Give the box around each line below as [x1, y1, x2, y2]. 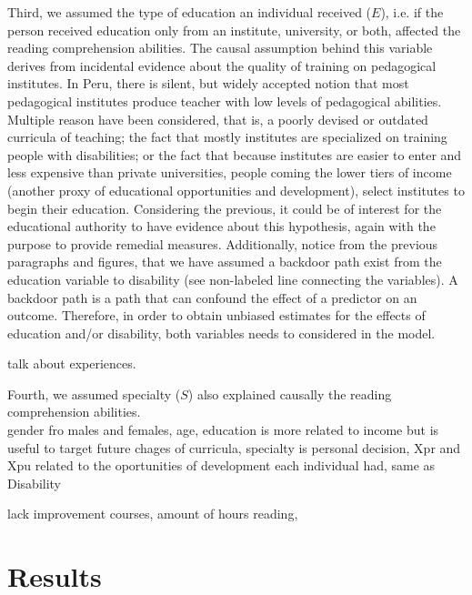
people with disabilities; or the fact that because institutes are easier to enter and [7, 145, 462, 164]
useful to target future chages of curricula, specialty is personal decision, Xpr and [7, 438, 461, 457]
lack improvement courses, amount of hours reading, [7, 504, 298, 523]
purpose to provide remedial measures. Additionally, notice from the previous [7, 234, 438, 253]
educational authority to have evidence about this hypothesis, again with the [7, 217, 436, 236]
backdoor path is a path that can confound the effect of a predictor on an [7, 287, 417, 307]
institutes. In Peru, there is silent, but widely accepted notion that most [7, 74, 409, 93]
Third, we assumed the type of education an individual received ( [7, 3, 372, 21]
